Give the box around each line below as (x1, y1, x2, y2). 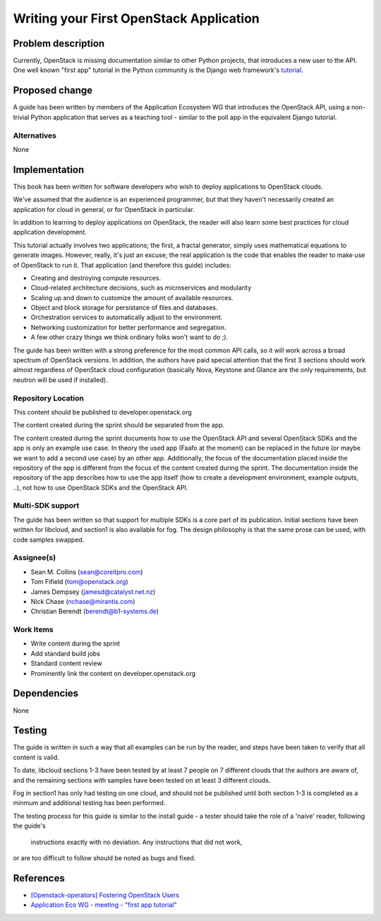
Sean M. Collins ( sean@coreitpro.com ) (30, 567, 144, 576)
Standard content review (30, 659, 102, 667)
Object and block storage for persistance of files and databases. (30, 304, 218, 312)
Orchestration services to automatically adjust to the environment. (30, 313, 223, 321)
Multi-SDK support (13, 501, 80, 511)
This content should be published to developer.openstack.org (13, 408, 192, 416)
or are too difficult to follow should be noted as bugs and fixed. (13, 853, 196, 862)
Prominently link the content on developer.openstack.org (30, 669, 196, 677)
